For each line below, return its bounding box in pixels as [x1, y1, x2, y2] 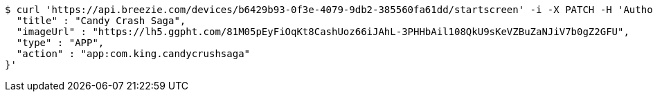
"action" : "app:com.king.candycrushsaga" [16, 48, 251, 59]
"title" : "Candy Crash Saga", [16, 15, 186, 26]
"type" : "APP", [16, 37, 105, 48]
